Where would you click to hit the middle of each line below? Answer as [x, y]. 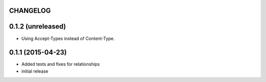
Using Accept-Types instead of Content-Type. [68, 38]
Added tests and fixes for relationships [61, 64]
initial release [35, 71]
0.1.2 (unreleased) [37, 26]
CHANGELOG [30, 11]
